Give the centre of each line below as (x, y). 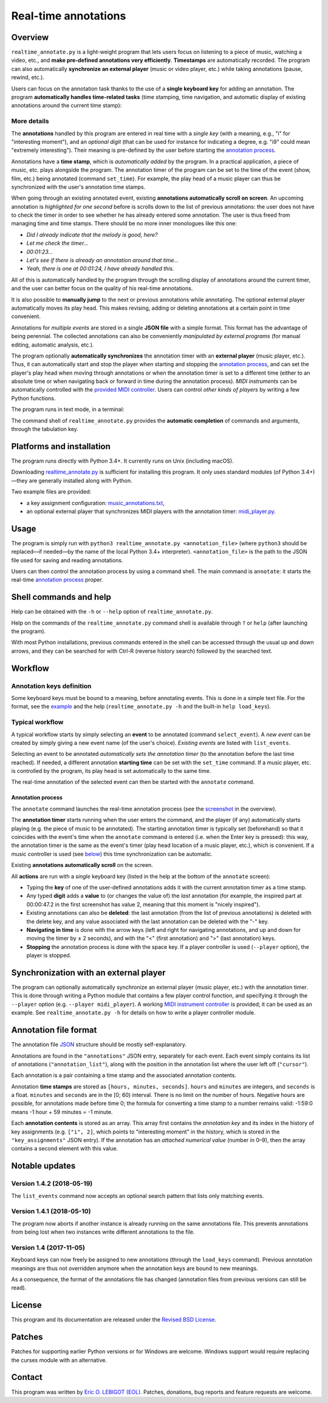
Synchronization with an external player (88, 972)
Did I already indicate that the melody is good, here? (92, 234)
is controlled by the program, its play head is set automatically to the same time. (111, 771)
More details (30, 121)
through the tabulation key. (45, 429)
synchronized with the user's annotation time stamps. (78, 187)
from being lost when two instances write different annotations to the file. (103, 1232)
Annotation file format (54, 1030)
